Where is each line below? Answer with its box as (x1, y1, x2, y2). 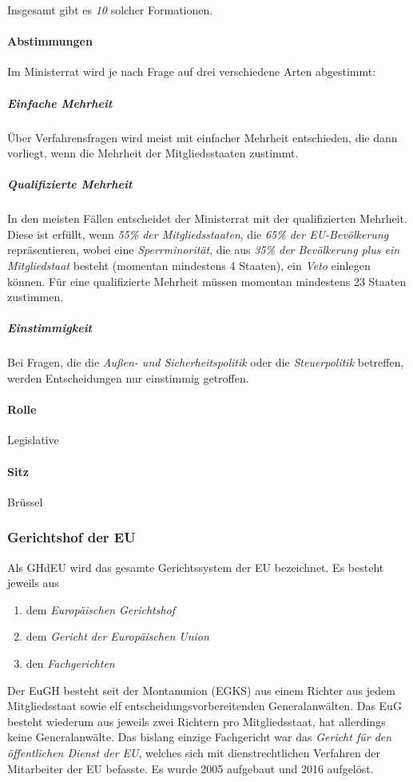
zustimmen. (7, 288, 64, 305)
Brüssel (7, 493, 43, 510)
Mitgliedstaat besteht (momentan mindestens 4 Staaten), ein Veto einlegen (7, 257, 371, 274)
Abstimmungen (7, 33, 93, 50)
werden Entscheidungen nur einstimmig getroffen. (7, 370, 249, 387)
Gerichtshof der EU (7, 527, 136, 547)
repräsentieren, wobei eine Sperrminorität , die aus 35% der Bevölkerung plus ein (7, 241, 400, 258)
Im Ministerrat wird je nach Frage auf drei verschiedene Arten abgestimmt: (7, 63, 376, 80)
